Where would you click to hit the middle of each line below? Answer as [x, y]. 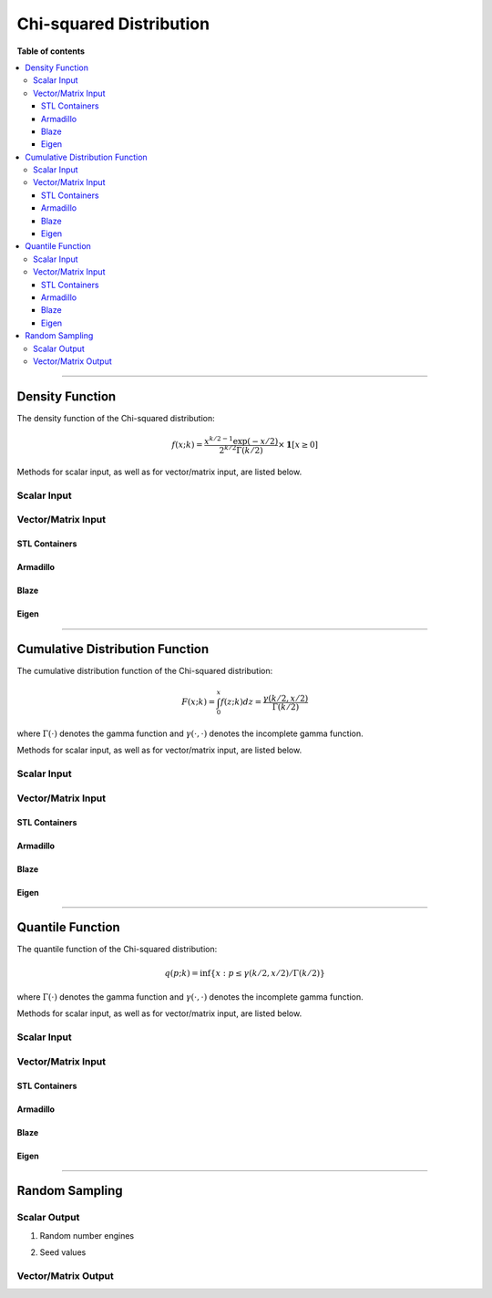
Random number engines [87, 1235]
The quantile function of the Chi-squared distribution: [117, 950]
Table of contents [51, 51]
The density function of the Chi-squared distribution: [116, 418]
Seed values [63, 1252]
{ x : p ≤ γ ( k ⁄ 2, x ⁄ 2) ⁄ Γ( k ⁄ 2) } [267, 973]
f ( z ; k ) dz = [241, 702]
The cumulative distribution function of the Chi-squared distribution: [145, 671]
